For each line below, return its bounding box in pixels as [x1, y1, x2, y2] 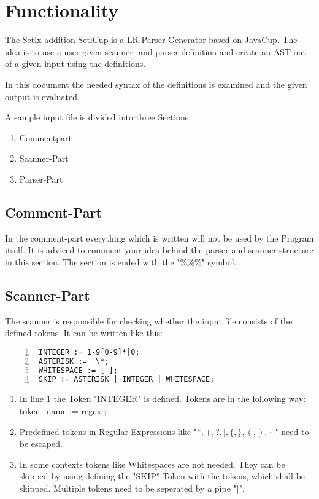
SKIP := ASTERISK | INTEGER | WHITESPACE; [39, 375, 215, 384]
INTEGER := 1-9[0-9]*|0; [39, 347, 140, 356]
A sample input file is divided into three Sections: [5, 111, 191, 124]
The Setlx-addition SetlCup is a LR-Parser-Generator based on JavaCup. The [5, 33, 298, 46]
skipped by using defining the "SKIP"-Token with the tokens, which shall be [19, 470, 306, 482]
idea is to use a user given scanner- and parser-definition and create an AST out [5, 45, 306, 58]
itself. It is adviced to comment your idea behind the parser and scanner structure [5, 243, 313, 256]
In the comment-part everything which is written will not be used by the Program [5, 231, 314, 244]
